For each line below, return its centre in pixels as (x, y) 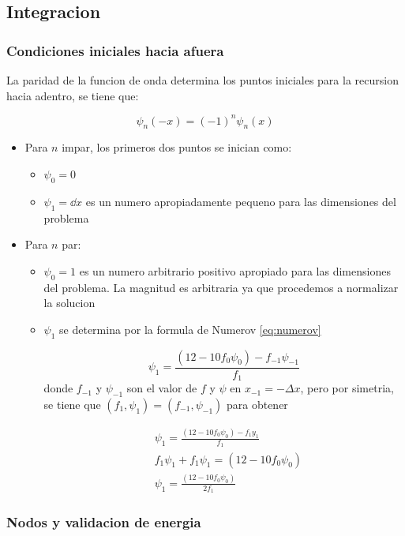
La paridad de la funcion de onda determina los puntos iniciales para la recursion (202, 80)
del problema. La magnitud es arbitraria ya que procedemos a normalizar (221, 287)
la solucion (69, 303)
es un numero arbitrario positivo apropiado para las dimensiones (235, 270)
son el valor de (162, 388)
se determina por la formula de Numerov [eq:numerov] (190, 329)
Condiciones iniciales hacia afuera (115, 50)
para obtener (257, 404)
